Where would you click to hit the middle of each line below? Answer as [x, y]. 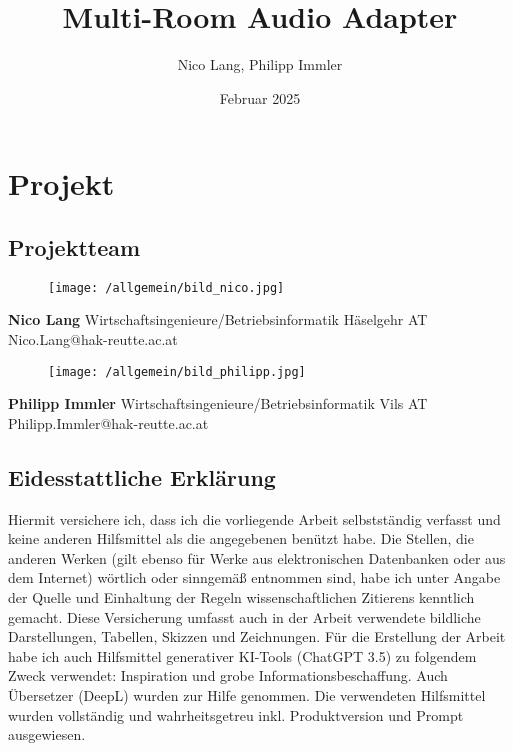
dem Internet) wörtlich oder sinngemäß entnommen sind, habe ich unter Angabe [254, 577]
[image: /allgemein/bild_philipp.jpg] [177, 371]
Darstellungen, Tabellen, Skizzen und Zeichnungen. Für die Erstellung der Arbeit [257, 636]
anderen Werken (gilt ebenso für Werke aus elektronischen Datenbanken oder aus [257, 557]
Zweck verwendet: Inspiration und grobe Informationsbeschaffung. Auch [228, 675]
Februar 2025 [260, 97]
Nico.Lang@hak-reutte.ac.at [93, 338]
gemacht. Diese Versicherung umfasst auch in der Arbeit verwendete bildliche [244, 616]
